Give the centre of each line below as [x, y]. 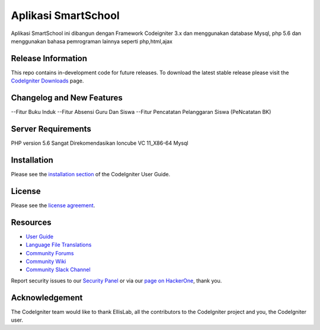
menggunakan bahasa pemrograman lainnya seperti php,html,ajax [92, 41]
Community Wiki [46, 261]
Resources [31, 222]
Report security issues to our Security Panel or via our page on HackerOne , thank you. [116, 280]
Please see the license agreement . [53, 205]
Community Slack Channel [58, 269]
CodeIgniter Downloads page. [47, 81]
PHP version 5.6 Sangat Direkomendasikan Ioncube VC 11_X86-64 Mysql [100, 143]
